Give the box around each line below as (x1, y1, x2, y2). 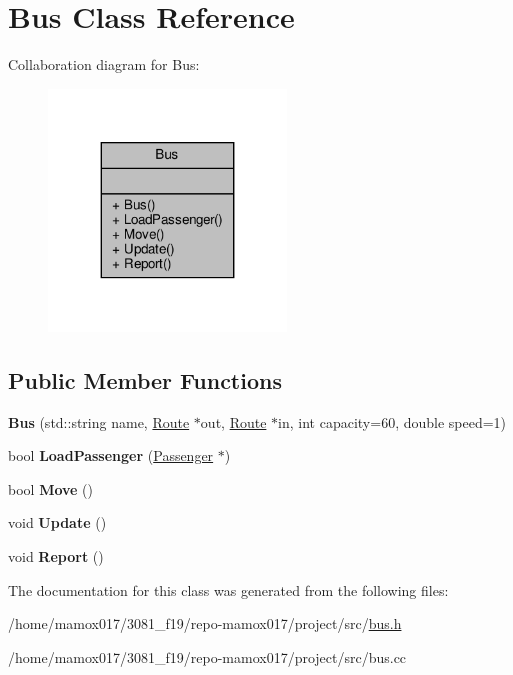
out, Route (200, 411, 267, 432)
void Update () (8, 512, 107, 533)
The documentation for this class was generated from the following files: (8, 579, 449, 600)
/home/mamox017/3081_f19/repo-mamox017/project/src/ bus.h (8, 613, 402, 634)
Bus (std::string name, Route (8, 411, 190, 432)
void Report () (8, 546, 104, 567)
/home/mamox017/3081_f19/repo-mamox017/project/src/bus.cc (8, 646, 407, 667)
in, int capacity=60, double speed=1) (278, 411, 507, 432)
